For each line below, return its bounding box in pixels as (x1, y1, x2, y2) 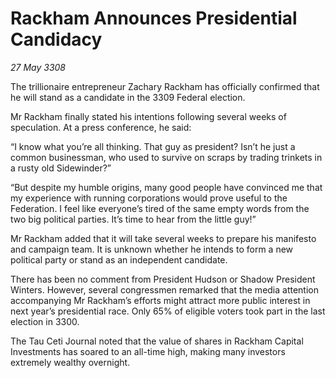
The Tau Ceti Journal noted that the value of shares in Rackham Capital (10, 335, 304, 347)
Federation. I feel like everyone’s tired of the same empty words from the (10, 202, 310, 214)
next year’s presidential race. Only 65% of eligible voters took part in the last (10, 305, 326, 317)
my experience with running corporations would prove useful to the (10, 192, 288, 204)
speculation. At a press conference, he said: (10, 121, 192, 133)
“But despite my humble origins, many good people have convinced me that (10, 181, 323, 193)
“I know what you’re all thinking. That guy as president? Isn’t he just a (10, 140, 296, 152)
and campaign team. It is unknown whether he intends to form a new (10, 243, 294, 255)
